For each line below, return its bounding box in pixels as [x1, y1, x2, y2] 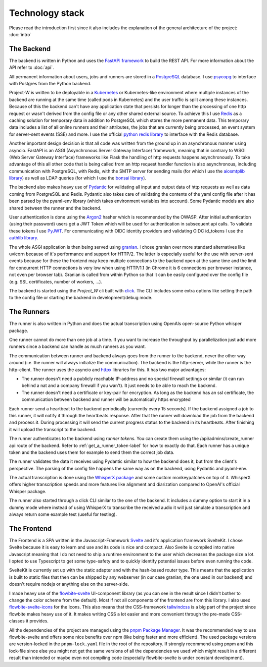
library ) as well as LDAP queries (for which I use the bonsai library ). [9, 175, 146, 181]
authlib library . [9, 235, 39, 241]
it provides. [25, 618, 49, 624]
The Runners [9, 308, 50, 316]
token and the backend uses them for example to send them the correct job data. [9, 449, 175, 455]
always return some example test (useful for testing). [9, 511, 117, 517]
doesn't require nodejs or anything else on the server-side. [9, 581, 129, 587]
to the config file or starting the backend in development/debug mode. [9, 295, 153, 301]
